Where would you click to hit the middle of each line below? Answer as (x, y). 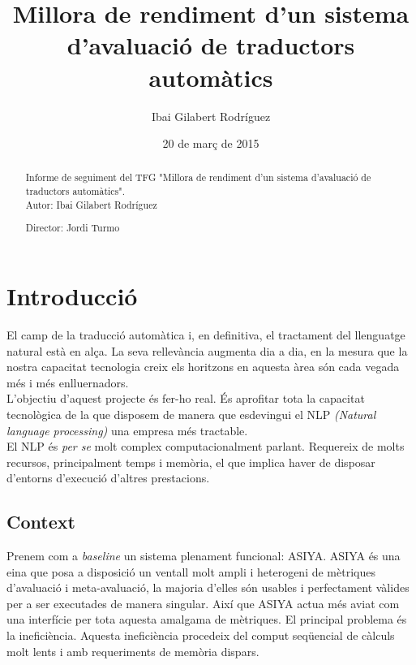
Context (41, 522)
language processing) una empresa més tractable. (127, 430)
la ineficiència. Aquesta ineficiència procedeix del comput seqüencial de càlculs (201, 635)
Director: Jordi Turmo (73, 228)
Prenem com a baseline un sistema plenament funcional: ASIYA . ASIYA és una (204, 556)
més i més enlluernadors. (68, 382)
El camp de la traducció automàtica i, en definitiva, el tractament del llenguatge (206, 334)
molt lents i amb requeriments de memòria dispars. (133, 651)
